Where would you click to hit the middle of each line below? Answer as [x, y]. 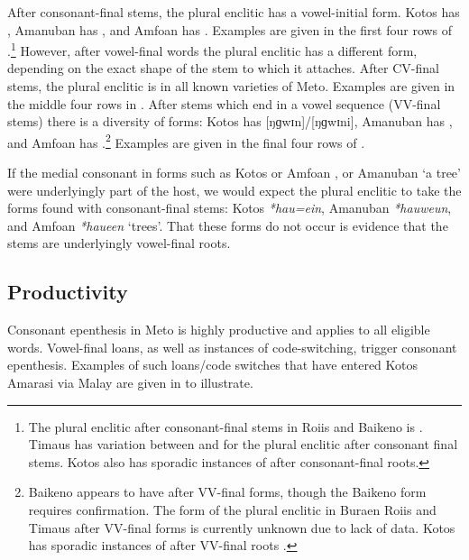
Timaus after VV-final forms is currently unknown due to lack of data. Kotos [242, 527]
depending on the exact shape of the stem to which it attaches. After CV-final [223, 68]
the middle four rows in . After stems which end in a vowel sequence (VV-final [224, 103]
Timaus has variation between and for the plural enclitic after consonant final [243, 444]
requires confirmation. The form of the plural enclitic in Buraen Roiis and [232, 509]
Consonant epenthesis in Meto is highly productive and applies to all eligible [219, 330]
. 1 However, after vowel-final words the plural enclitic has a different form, [212, 49]
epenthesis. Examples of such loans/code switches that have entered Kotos [213, 365]
